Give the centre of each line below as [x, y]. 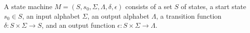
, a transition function [189, 16]
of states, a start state [213, 6]
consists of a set [149, 6]
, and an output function [78, 25]
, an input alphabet [51, 16]
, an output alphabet [118, 16]
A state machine [28, 6]
